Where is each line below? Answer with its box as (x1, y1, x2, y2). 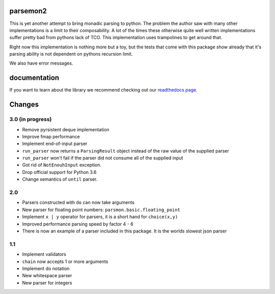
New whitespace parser (22, 273, 72, 279)
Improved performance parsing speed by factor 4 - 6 (22, 221, 133, 227)
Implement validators (22, 251, 66, 257)
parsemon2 (9, 7, 47, 15)
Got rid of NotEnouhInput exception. (22, 162, 102, 168)
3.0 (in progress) (9, 116, 52, 123)
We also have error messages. (9, 60, 73, 66)
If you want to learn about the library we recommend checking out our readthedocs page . (9, 87, 198, 93)
